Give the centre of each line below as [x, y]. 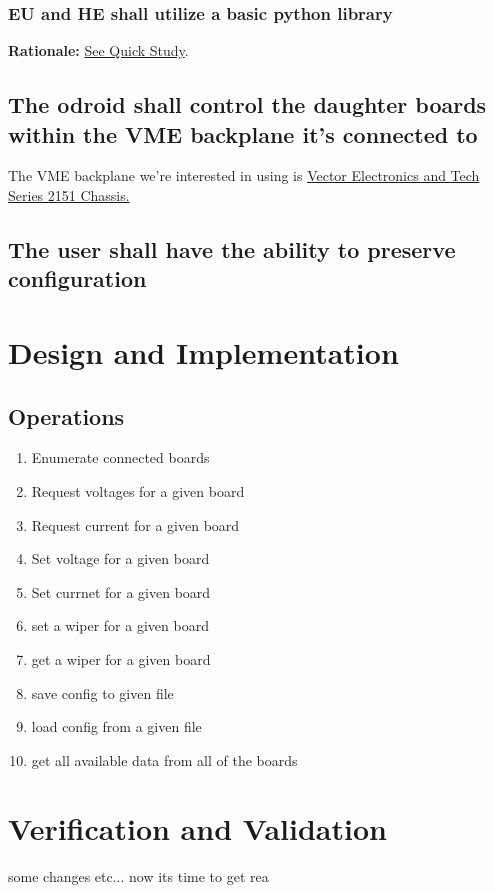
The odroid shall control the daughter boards [247, 104]
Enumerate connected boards [120, 457]
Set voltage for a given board [120, 558]
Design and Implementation [203, 351]
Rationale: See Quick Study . [98, 50]
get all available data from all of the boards [164, 759]
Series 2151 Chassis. [69, 195]
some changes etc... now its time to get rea [138, 876]
